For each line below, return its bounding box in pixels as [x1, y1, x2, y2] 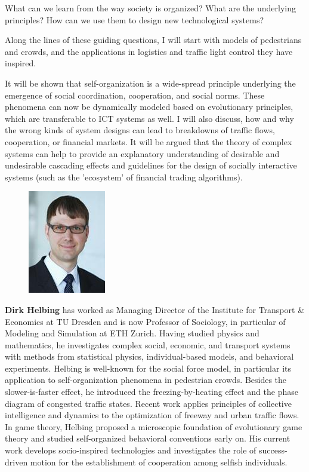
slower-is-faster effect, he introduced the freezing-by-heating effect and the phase [5, 385, 298, 398]
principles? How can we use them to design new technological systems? [5, 13, 264, 26]
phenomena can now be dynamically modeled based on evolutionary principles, [5, 100, 293, 113]
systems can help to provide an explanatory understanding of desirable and [5, 147, 280, 160]
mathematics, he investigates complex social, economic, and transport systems [5, 338, 291, 351]
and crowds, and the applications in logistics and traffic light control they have [5, 45, 293, 57]
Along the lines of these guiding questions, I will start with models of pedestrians [5, 33, 302, 46]
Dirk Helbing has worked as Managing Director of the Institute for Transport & [5, 303, 305, 315]
